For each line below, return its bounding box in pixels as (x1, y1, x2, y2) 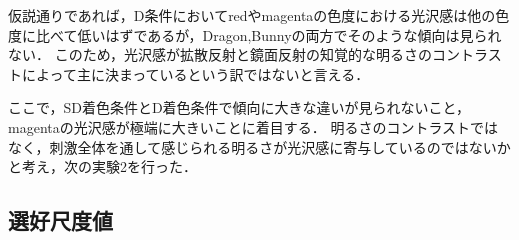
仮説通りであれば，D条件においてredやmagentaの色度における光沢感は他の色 (8, 5, 510, 25)
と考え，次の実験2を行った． (8, 156, 197, 177)
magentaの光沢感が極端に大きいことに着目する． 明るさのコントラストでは (8, 116, 499, 137)
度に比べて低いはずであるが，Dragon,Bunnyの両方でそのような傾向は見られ (8, 24, 502, 45)
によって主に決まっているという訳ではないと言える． (21, 63, 370, 84)
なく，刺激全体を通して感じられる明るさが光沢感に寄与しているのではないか (8, 136, 511, 157)
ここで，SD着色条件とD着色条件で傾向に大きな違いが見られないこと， (8, 97, 471, 118)
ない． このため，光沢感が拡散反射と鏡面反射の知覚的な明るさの (8, 44, 432, 65)
